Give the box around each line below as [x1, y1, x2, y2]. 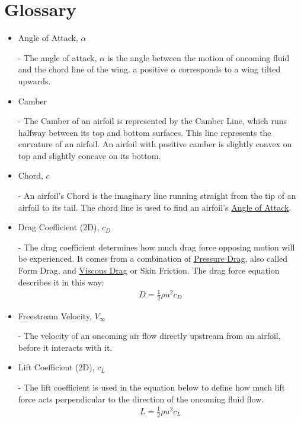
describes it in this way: [18, 275, 104, 288]
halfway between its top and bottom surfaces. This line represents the [18, 126, 271, 138]
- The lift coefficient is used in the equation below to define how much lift [18, 380, 286, 393]
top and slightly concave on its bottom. [18, 149, 161, 161]
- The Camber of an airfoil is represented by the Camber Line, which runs [18, 115, 287, 127]
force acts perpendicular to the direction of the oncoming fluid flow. [18, 392, 264, 405]
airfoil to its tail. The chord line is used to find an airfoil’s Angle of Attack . [18, 201, 292, 213]
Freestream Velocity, [18, 309, 92, 322]
